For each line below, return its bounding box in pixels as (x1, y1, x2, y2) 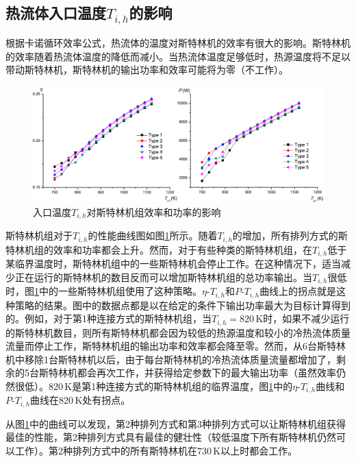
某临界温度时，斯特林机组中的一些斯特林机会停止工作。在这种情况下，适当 (5, 256, 341, 271)
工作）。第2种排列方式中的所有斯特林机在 (14, 443, 197, 458)
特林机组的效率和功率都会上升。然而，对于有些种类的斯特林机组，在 (5, 242, 312, 256)
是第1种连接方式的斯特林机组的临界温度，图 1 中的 (72, 378, 293, 393)
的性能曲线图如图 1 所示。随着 (88, 228, 218, 243)
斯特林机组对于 (5, 228, 73, 243)
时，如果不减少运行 (263, 311, 350, 326)
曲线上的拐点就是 (259, 284, 337, 298)
